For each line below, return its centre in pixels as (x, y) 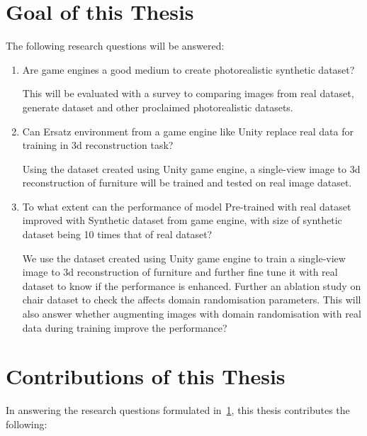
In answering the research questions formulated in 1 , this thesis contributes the (178, 410)
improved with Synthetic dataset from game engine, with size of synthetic (182, 220)
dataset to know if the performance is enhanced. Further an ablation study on (192, 285)
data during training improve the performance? (125, 327)
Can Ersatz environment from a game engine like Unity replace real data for (188, 131)
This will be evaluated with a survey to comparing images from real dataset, (188, 93)
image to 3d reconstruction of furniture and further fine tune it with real (180, 272)
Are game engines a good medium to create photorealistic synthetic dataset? (188, 69)
